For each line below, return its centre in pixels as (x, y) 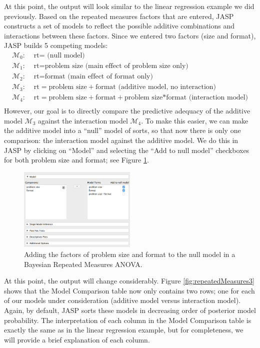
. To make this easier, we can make (195, 120)
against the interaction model (83, 120)
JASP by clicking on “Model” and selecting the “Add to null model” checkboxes (127, 150)
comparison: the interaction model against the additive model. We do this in (121, 140)
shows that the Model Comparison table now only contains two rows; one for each (129, 290)
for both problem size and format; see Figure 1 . (76, 160)
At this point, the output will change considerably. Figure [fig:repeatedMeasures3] (129, 281)
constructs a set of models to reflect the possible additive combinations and (119, 26)
